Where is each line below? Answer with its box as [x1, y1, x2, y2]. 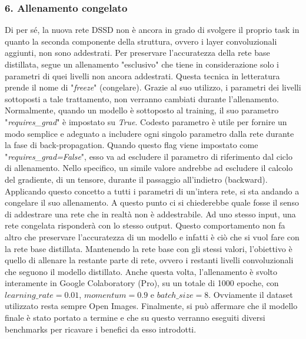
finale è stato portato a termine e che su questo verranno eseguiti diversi [5, 311, 265, 324]
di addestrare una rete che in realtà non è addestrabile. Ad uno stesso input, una [5, 207, 296, 220]
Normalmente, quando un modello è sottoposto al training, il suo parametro [5, 104, 279, 116]
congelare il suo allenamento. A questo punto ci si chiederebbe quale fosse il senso [5, 196, 299, 209]
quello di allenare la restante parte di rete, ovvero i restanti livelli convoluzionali [5, 254, 294, 266]
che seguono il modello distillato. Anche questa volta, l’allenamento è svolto [5, 265, 278, 277]
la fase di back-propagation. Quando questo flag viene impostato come [5, 139, 258, 151]
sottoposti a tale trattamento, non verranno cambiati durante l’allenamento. [5, 92, 279, 105]
